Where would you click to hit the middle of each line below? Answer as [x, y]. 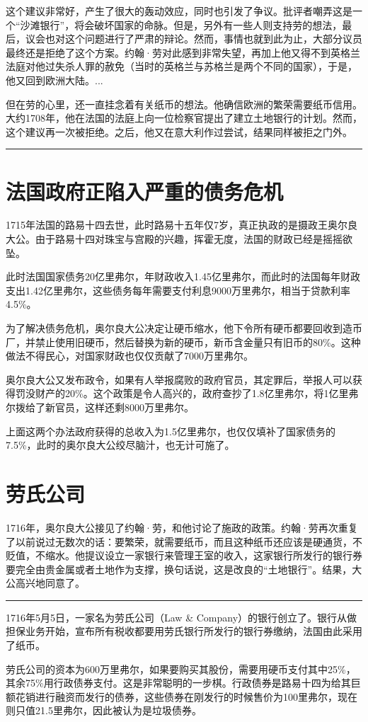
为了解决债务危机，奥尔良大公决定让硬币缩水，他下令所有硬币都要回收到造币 [184, 328]
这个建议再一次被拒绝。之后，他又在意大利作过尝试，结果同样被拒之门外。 [179, 131]
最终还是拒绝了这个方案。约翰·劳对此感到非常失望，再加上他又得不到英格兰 [183, 52]
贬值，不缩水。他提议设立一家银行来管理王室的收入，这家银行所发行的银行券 [184, 555]
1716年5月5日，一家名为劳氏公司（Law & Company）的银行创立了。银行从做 [182, 617]
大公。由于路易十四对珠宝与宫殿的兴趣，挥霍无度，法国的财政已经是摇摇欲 [179, 239]
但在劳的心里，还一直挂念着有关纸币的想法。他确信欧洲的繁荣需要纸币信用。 [184, 104]
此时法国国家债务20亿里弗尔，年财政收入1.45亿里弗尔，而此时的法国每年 [173, 276]
